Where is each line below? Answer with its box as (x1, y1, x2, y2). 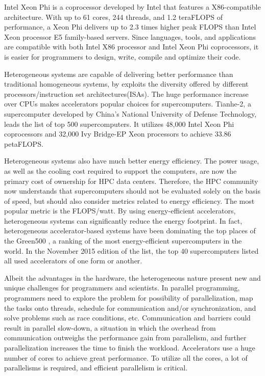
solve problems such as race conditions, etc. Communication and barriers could (4, 312, 251, 323)
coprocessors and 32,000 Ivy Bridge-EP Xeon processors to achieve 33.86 (4, 128, 231, 139)
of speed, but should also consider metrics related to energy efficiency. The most (4, 195, 255, 206)
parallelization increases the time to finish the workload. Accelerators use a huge (4, 342, 255, 353)
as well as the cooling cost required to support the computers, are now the (4, 165, 237, 176)
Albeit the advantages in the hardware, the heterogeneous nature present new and (4, 272, 261, 283)
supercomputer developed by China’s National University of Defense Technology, (4, 108, 257, 119)
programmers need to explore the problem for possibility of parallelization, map (4, 292, 253, 303)
